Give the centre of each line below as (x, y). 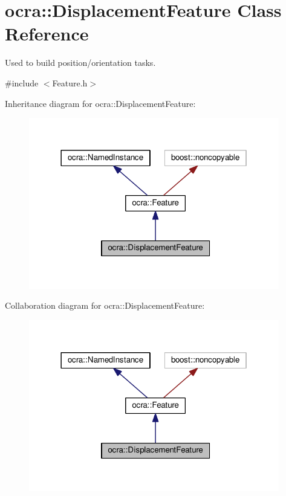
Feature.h (70, 82)
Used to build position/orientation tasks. (80, 63)
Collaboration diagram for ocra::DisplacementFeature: (105, 305)
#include (22, 82)
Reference (47, 34)
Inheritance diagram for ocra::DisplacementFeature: (100, 103)
